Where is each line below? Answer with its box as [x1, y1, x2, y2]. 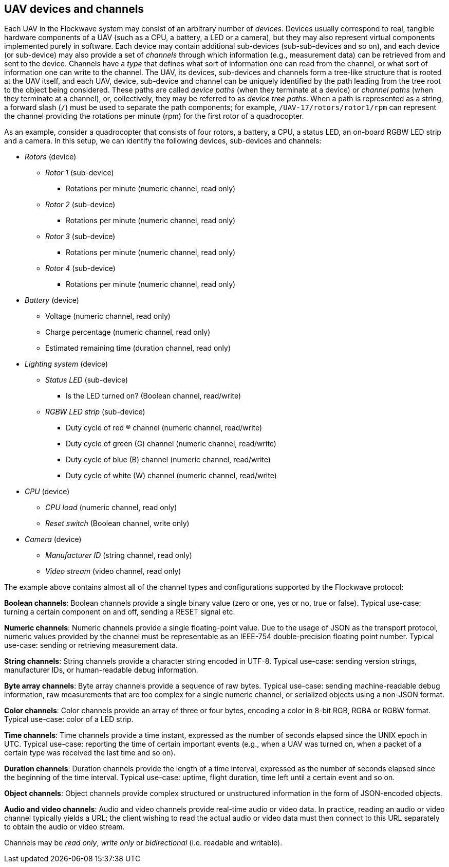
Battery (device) [25, 296, 79, 305]
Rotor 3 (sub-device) [45, 232, 116, 241]
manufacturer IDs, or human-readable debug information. [4, 665, 198, 675]
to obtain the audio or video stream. [4, 822, 125, 832]
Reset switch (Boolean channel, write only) [45, 519, 190, 528]
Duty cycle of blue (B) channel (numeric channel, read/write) [66, 455, 271, 464]
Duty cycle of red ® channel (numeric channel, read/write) [66, 423, 263, 432]
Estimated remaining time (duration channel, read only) [45, 344, 231, 353]
